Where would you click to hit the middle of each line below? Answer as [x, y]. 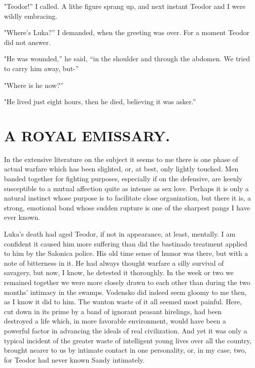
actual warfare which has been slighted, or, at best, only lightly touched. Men [121, 169]
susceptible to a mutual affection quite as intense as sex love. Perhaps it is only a [127, 188]
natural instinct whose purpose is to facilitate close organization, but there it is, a [127, 198]
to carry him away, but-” [41, 68]
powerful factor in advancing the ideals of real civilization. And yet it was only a [126, 330]
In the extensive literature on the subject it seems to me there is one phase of [121, 159]
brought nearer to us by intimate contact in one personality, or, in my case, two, [125, 350]
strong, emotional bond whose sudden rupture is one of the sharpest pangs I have [127, 207]
